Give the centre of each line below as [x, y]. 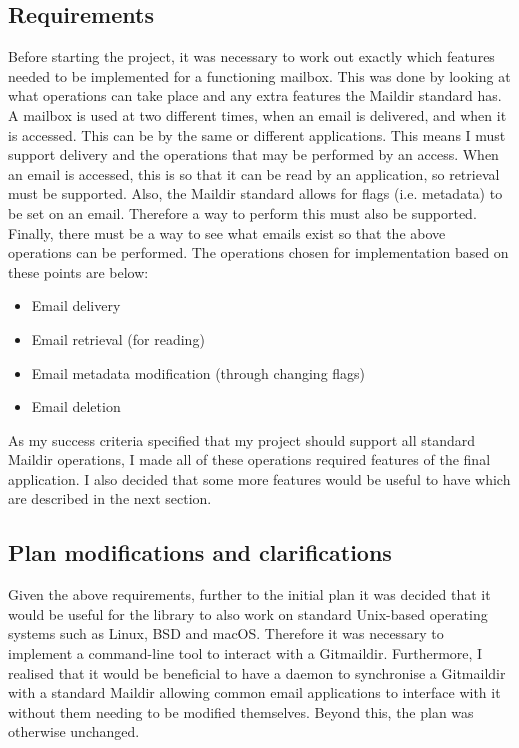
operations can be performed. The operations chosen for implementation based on [258, 252]
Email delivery [76, 305]
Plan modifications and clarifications [200, 552]
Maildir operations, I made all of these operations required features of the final [249, 459]
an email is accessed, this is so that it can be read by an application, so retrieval [254, 173]
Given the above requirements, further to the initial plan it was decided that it [249, 594]
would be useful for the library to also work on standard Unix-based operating [248, 613]
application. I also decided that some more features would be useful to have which [259, 478]
